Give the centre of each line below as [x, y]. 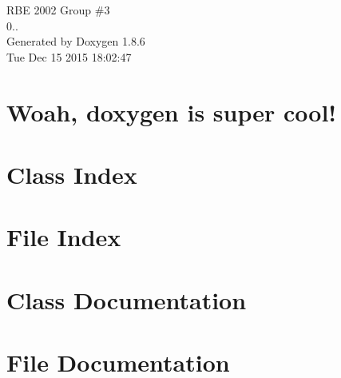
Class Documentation [127, 299]
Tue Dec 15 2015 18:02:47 [69, 56]
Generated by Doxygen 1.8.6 [76, 41]
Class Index [72, 174]
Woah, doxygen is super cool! [172, 111]
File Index [64, 237]
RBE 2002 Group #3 [58, 10]
